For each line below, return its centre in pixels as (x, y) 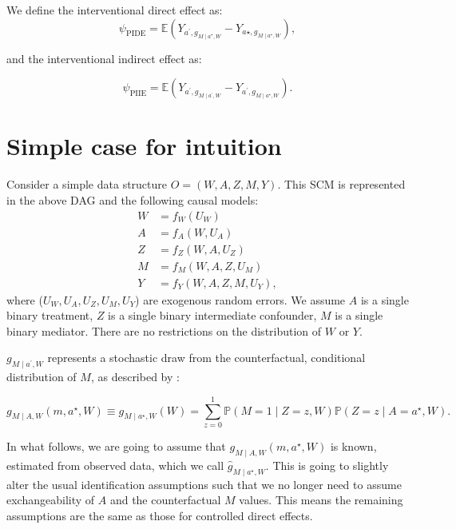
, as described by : (135, 377)
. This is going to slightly (327, 465)
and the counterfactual (165, 500)
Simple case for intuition (144, 146)
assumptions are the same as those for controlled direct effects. (160, 515)
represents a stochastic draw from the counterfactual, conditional (206, 358)
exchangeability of (51, 500)
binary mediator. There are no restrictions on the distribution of (164, 330)
